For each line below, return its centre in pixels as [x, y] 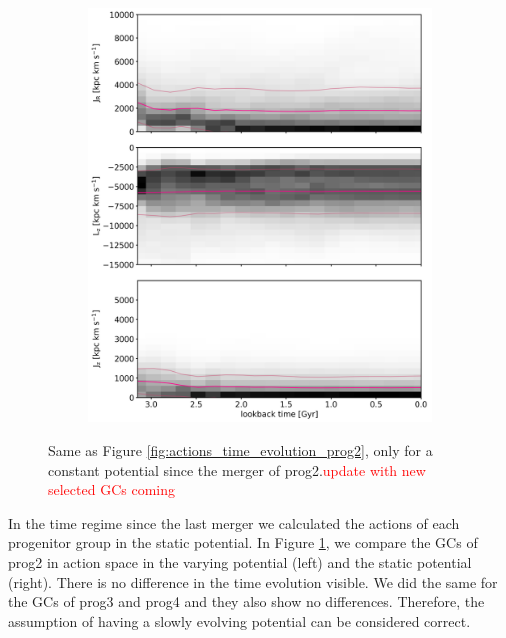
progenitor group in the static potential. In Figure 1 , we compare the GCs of [243, 542]
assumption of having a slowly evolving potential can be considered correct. [239, 620]
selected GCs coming [111, 489]
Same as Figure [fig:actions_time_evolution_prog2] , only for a [240, 450]
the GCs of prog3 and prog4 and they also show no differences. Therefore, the [246, 601]
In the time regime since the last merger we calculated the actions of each [234, 522]
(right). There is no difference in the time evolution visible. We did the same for [253, 581]
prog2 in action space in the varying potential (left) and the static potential [240, 561]
